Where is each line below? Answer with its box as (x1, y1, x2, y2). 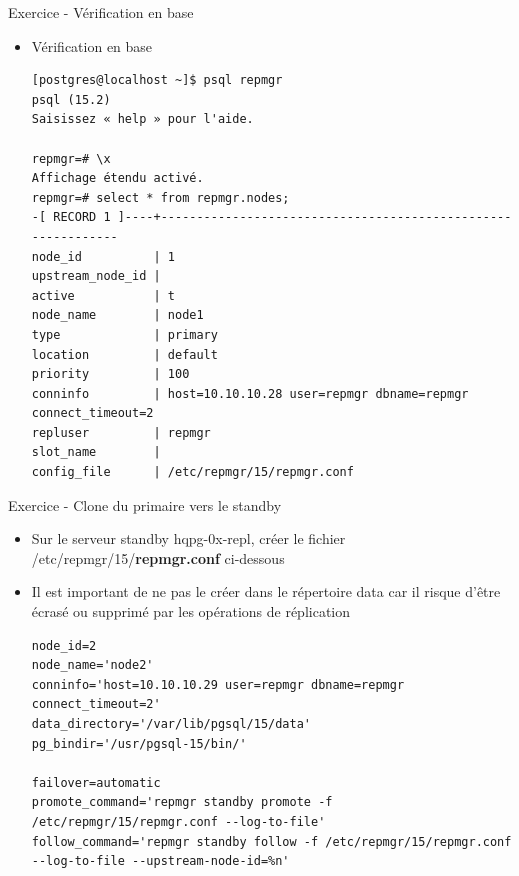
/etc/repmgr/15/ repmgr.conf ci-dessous (31, 547, 285, 568)
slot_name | (31, 445, 161, 460)
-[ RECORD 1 (31, 210, 111, 225)
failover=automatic (31, 775, 161, 790)
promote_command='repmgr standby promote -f (31, 795, 333, 810)
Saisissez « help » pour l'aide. (31, 112, 254, 127)
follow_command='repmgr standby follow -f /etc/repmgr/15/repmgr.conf (31, 834, 512, 849)
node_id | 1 (31, 249, 175, 264)
